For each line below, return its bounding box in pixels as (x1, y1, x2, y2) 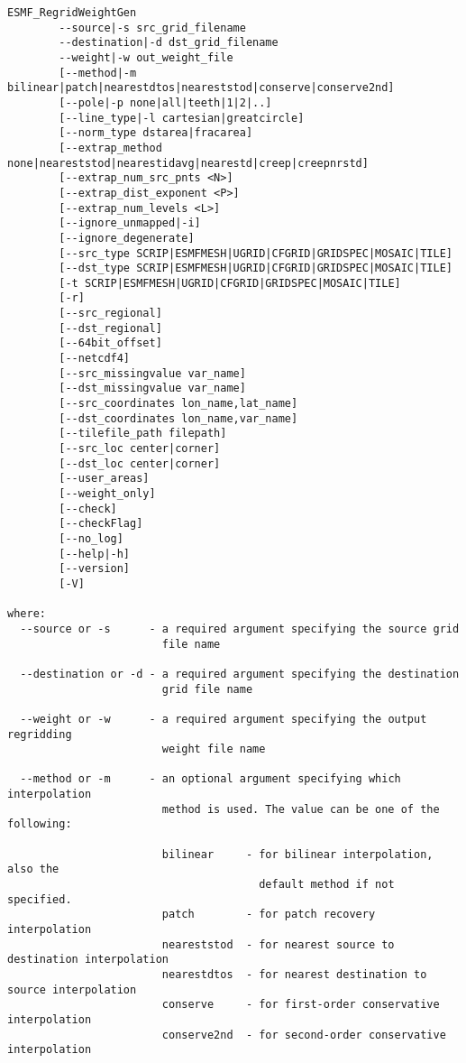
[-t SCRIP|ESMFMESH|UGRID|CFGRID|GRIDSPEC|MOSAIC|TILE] (59, 276, 401, 290)
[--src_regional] (59, 307, 162, 320)
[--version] (59, 562, 131, 576)
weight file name (161, 743, 266, 756)
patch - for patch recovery (161, 908, 376, 921)
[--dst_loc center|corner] (59, 457, 221, 470)
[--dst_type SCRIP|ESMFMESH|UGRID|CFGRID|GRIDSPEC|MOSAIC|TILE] (59, 262, 452, 275)
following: (7, 818, 72, 831)
